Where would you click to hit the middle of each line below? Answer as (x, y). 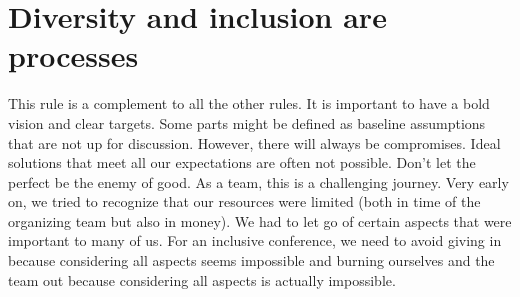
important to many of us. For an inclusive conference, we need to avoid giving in (255, 240)
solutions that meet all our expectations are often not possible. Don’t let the (242, 162)
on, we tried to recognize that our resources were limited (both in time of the (244, 201)
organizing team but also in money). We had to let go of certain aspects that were (260, 220)
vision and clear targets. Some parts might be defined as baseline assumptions (247, 122)
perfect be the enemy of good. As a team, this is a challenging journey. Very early (258, 181)
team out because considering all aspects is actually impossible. (202, 279)
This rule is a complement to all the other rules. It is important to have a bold (249, 103)
